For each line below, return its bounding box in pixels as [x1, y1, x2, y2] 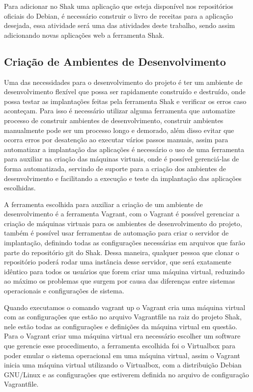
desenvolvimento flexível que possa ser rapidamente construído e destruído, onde [4, 86, 246, 97]
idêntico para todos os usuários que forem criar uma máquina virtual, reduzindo [4, 266, 245, 276]
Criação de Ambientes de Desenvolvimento [4, 53, 226, 69]
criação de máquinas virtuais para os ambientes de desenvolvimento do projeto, [4, 218, 242, 228]
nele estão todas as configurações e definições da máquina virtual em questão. [4, 321, 237, 331]
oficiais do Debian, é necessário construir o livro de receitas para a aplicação [4, 10, 233, 21]
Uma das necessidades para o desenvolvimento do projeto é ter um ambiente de [4, 77, 243, 87]
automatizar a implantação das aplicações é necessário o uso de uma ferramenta [4, 144, 244, 154]
